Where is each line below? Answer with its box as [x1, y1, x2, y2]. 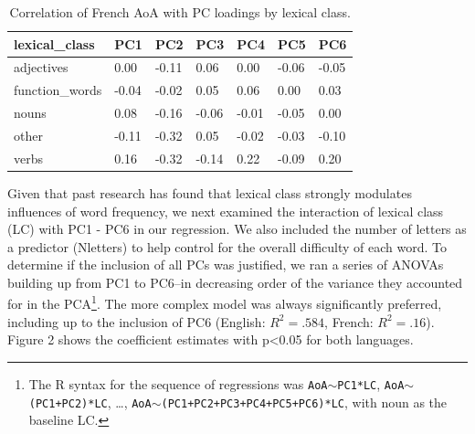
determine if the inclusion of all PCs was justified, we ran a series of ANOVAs [7, 255, 444, 274]
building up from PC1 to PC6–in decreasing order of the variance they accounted [7, 272, 463, 291]
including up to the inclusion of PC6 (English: [7, 312, 266, 331]
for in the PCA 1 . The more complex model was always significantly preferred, [7, 291, 442, 313]
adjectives [14, 58, 69, 77]
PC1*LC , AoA [337, 374, 405, 393]
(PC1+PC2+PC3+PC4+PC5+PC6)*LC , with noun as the [161, 392, 448, 411]
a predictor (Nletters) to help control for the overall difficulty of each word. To [7, 237, 448, 256]
